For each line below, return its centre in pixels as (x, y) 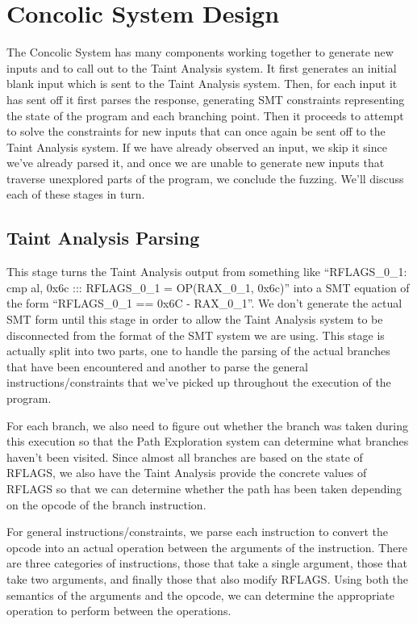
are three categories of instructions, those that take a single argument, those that (207, 563)
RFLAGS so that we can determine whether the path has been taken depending (204, 488)
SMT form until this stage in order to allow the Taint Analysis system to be (195, 319)
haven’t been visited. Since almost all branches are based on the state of (185, 456)
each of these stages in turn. (76, 194)
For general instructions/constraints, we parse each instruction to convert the (198, 532)
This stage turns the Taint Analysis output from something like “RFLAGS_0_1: (207, 272)
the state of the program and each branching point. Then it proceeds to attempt (205, 115)
